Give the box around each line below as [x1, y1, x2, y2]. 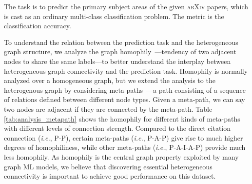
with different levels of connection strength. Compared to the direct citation [4, 123, 231, 133]
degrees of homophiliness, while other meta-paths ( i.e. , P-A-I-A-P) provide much [4, 142, 246, 152]
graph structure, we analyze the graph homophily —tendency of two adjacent [4, 46, 236, 57]
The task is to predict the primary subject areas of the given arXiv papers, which [4, 1, 248, 11]
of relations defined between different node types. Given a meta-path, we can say [4, 94, 245, 104]
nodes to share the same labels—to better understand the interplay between [4, 56, 231, 66]
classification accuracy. [4, 20, 71, 31]
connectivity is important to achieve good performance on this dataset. [4, 171, 216, 181]
